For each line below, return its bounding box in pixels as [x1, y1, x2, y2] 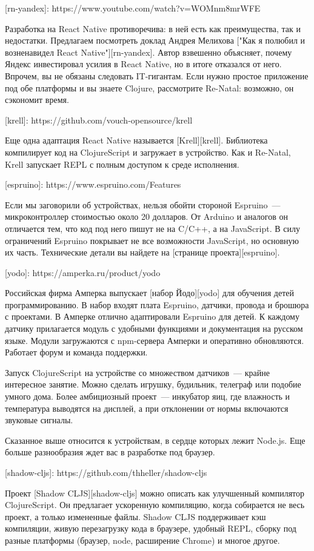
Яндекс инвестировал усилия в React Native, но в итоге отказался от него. [5, 58, 282, 70]
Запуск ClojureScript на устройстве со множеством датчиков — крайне [5, 366, 270, 378]
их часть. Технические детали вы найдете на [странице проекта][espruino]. [5, 246, 280, 259]
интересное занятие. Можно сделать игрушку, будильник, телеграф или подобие [5, 378, 301, 391]
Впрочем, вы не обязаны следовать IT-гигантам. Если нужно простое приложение [5, 69, 309, 82]
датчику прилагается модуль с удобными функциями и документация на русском [5, 322, 303, 335]
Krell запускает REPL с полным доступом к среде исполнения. [5, 157, 239, 170]
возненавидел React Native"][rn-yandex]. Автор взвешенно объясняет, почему [5, 45, 292, 58]
